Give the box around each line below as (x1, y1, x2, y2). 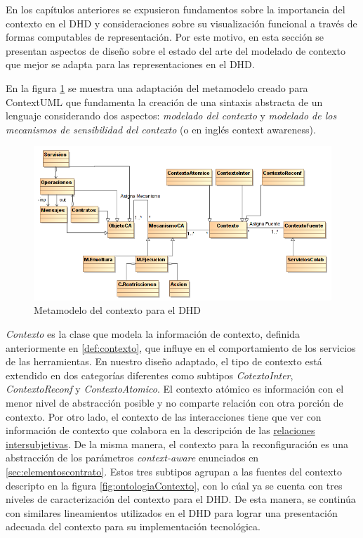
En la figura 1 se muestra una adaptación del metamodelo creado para (6, 80, 308, 95)
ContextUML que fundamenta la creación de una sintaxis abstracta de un (6, 94, 323, 109)
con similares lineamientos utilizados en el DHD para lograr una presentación (6, 505, 338, 520)
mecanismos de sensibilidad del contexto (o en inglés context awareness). (6, 122, 316, 136)
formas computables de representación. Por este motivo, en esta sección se (6, 29, 324, 44)
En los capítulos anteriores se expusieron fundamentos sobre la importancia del (6, 2, 345, 16)
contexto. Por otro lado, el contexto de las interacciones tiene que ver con (6, 409, 322, 424)
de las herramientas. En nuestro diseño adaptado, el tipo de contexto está (6, 354, 322, 369)
